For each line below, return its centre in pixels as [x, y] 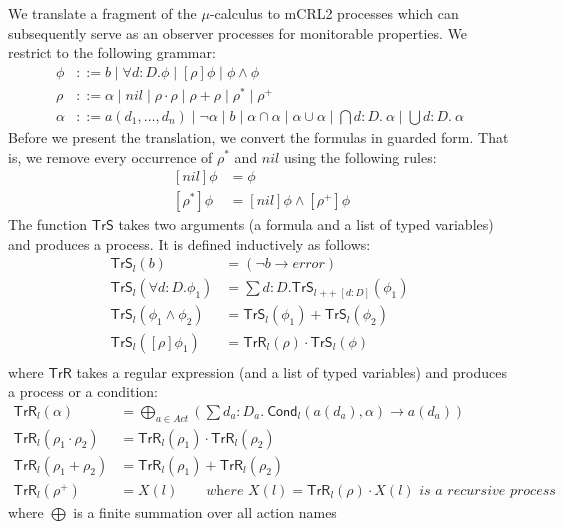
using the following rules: [360, 156]
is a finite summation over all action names [205, 511]
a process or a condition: [83, 391]
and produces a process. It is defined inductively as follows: [189, 243]
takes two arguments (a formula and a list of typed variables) [306, 224]
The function [47, 224]
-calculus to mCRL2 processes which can [334, 13]
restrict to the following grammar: [112, 52]
